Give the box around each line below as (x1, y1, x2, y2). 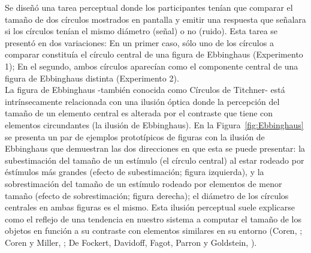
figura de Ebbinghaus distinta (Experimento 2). (5, 71, 179, 84)
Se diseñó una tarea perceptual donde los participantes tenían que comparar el (5, 1, 293, 13)
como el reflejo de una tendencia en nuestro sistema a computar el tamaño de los (5, 212, 302, 225)
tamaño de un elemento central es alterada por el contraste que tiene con (5, 107, 273, 119)
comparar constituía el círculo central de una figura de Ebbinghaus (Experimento (5, 48, 303, 61)
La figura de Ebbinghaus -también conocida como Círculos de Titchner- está (5, 83, 285, 96)
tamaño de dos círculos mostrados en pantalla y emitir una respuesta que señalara (5, 13, 306, 25)
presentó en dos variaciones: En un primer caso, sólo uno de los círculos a (5, 36, 274, 49)
